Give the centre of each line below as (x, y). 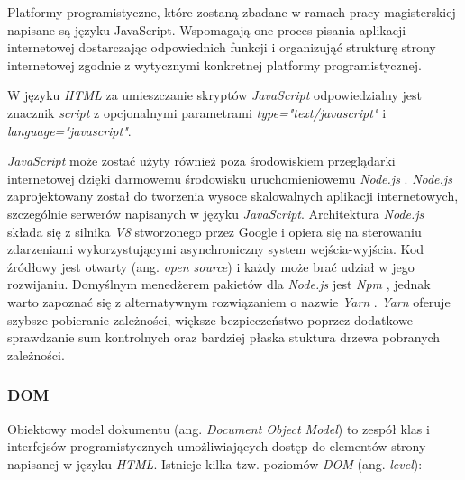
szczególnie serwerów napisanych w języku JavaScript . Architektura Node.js (216, 213)
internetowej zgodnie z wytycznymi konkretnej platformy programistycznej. (214, 64)
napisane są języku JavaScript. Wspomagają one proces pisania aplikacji (207, 29)
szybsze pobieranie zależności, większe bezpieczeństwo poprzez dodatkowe (210, 319)
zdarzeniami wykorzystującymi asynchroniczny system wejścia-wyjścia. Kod (216, 249)
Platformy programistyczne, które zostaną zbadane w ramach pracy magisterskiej (232, 12)
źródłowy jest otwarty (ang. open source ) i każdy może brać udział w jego (211, 266)
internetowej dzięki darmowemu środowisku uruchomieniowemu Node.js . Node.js (230, 178)
